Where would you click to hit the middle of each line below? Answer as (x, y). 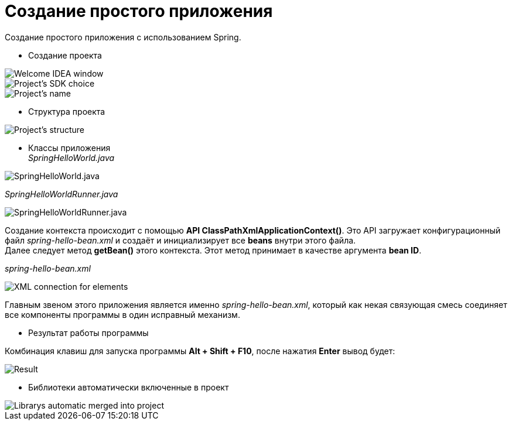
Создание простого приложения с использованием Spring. (123, 37)
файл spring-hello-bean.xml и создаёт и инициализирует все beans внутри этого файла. (180, 240)
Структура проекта (67, 111)
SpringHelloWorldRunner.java (62, 194)
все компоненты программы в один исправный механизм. (122, 314)
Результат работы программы (88, 333)
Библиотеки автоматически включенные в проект (129, 387)
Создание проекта (65, 55)
